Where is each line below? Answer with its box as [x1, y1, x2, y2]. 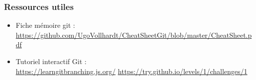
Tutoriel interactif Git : [15, 56, 86, 66]
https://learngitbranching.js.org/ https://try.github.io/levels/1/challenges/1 [15, 66, 248, 76]
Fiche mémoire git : [15, 20, 76, 30]
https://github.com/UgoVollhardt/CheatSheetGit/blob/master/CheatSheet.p [15, 29, 252, 40]
